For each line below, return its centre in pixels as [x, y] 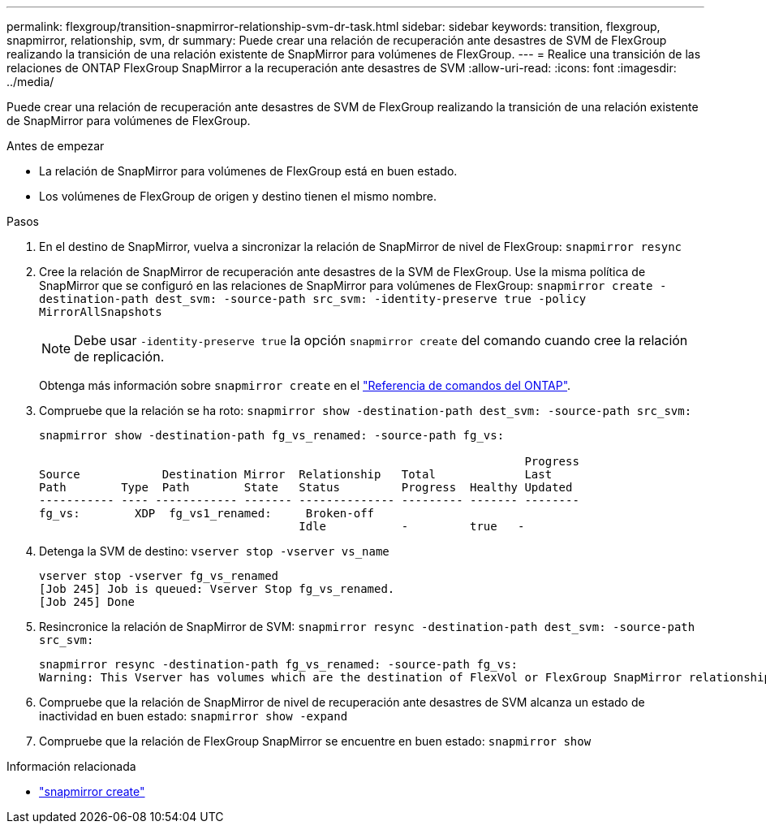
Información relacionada [71, 766]
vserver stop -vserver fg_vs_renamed [159, 576]
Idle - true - [412, 526]
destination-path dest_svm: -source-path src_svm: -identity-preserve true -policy [313, 299]
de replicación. [119, 357]
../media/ [30, 82]
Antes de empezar [56, 146]
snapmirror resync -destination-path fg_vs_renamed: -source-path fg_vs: [279, 664]
